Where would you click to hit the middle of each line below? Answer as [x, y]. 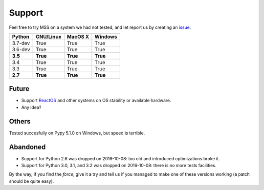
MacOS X [78, 37]
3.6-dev [21, 49]
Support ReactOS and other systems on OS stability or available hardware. [96, 101]
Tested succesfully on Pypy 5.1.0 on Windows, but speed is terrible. [77, 133]
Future [19, 89]
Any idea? [31, 107]
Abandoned [27, 147]
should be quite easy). [32, 181]
